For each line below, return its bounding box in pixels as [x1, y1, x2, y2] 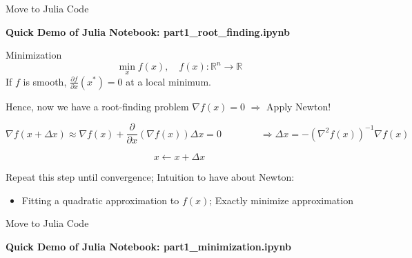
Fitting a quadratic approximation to [21, 192, 179, 207]
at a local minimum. [126, 74, 211, 88]
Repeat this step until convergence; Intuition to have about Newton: [6, 170, 295, 184]
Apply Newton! [266, 99, 331, 113]
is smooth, [23, 74, 67, 88]
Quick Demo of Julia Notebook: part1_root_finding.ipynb [6, 24, 291, 39]
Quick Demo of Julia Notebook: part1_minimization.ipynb [6, 239, 292, 253]
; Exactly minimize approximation [209, 192, 353, 207]
